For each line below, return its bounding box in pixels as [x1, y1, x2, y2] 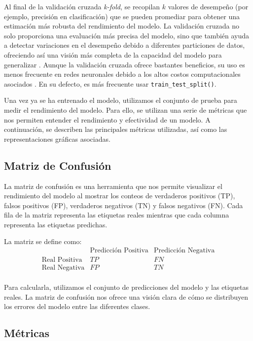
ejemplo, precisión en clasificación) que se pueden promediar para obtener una [4, 11, 240, 21]
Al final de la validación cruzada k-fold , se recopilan [4, 1, 160, 11]
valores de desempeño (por [168, 1, 249, 11]
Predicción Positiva [90, 247, 148, 254]
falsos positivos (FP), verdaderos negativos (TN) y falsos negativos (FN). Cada [4, 200, 243, 210]
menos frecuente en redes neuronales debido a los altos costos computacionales [4, 69, 241, 79]
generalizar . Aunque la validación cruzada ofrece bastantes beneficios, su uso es [4, 59, 245, 69]
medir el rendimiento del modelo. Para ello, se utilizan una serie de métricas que [4, 105, 247, 115]
